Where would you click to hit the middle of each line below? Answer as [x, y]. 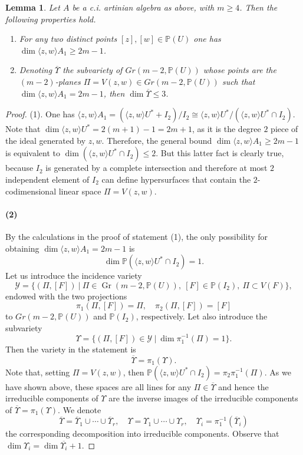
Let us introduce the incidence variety [74, 276]
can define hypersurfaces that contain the [176, 179]
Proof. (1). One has [40, 114]
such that [238, 81]
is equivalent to [33, 153]
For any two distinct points [68, 39]
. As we [278, 372]
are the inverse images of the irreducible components [203, 398]
